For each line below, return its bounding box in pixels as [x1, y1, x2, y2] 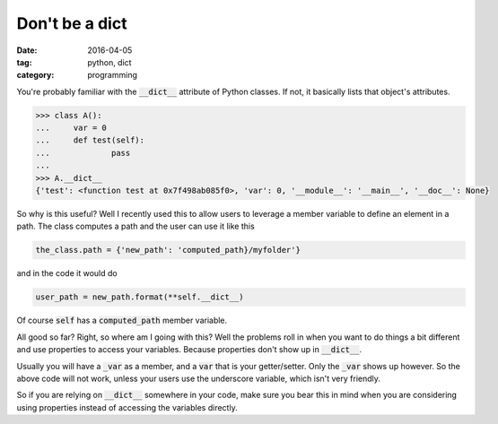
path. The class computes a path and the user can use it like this [16, 221, 255, 232]
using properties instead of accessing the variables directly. [16, 402, 238, 412]
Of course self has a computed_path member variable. [16, 315, 228, 326]
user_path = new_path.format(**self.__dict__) [35, 292, 244, 302]
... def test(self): [35, 135, 145, 145]
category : [16, 70, 55, 81]
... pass [35, 148, 131, 158]
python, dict [87, 56, 132, 67]
